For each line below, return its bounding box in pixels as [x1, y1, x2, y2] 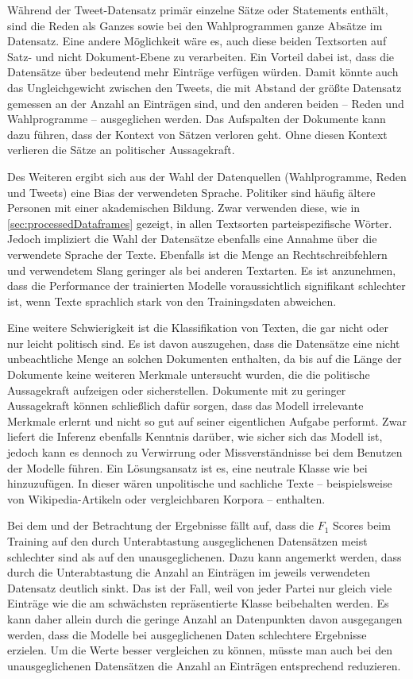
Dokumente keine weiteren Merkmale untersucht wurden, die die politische [7, 366, 370, 383]
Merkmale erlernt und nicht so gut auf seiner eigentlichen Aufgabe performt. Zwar [7, 412, 407, 429]
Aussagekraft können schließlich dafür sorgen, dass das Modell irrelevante [7, 397, 364, 414]
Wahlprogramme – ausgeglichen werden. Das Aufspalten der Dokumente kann [7, 110, 386, 127]
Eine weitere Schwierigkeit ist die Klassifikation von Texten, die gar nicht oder [7, 319, 389, 336]
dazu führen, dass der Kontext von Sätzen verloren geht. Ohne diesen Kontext [7, 125, 388, 142]
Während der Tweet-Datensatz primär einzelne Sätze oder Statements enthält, [7, 2, 388, 17]
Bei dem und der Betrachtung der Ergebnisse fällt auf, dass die [7, 517, 315, 534]
